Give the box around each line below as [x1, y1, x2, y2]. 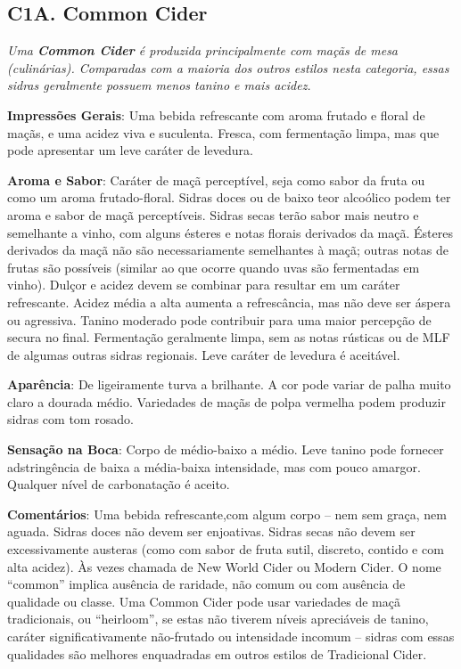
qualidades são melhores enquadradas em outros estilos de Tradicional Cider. [7, 644, 427, 663]
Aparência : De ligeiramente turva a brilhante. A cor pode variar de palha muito [7, 375, 451, 394]
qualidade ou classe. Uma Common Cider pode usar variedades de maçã [7, 591, 400, 610]
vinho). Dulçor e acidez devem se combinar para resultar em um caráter [7, 275, 400, 294]
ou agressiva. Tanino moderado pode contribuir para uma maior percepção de [7, 310, 432, 329]
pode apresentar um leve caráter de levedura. [7, 141, 253, 159]
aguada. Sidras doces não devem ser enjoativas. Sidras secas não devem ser [7, 522, 416, 541]
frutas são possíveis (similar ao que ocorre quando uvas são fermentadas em [7, 257, 420, 276]
